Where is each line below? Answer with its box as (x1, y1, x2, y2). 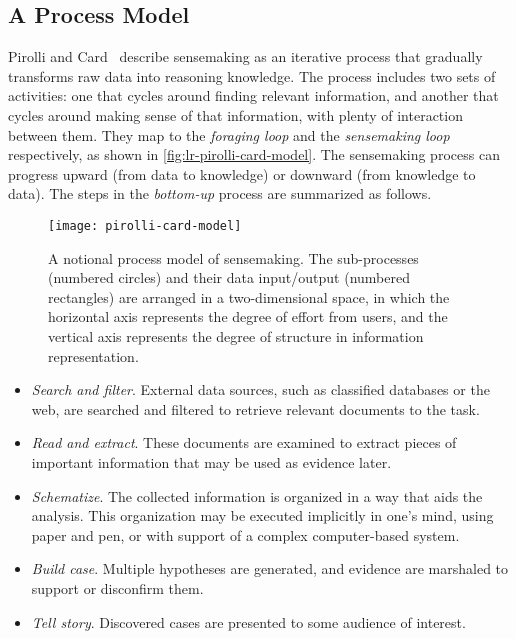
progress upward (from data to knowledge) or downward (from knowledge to (8, 163, 476, 184)
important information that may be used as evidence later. (31, 451, 392, 472)
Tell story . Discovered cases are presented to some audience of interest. (31, 611, 466, 632)
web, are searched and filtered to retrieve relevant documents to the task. (31, 398, 480, 419)
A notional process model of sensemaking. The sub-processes (48, 247, 419, 268)
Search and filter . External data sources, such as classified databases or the (31, 379, 490, 400)
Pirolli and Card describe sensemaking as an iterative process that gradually (8, 46, 483, 67)
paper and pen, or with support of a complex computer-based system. (31, 524, 460, 545)
